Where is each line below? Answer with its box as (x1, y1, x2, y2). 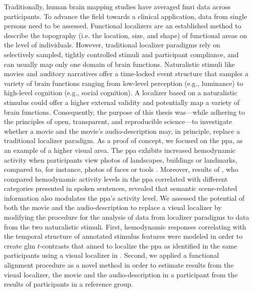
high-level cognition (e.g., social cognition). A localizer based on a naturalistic (4, 87, 237, 98)
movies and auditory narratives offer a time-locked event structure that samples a (4, 68, 249, 79)
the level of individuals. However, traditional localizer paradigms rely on (4, 40, 220, 50)
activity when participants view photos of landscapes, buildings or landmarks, (4, 154, 237, 165)
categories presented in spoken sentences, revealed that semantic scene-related (4, 183, 237, 193)
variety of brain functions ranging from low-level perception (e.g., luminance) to (4, 78, 243, 88)
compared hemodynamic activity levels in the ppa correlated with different (4, 173, 228, 184)
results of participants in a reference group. (4, 279, 133, 289)
